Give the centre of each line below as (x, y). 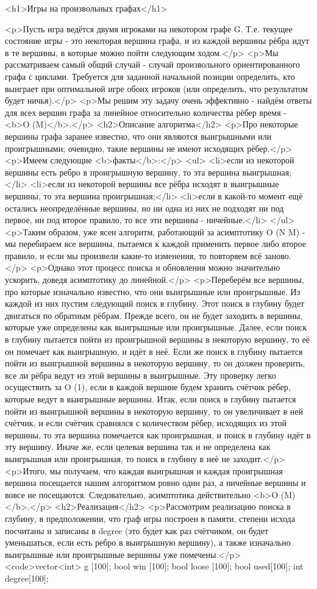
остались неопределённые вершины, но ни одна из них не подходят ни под (144, 208)
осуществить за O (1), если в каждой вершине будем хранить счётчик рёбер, (148, 387)
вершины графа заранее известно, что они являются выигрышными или (138, 136)
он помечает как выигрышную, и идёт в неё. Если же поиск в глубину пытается (154, 351)
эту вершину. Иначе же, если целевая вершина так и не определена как (138, 447)
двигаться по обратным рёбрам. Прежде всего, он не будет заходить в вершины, (154, 315)
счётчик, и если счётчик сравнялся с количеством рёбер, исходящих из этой (146, 423)
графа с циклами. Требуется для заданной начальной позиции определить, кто (150, 76)
